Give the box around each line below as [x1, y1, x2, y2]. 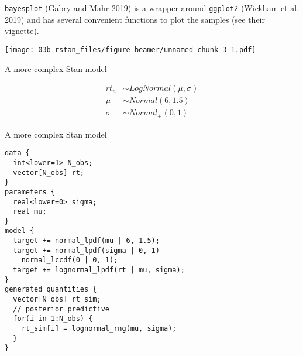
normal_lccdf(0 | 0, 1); [21, 256, 118, 265]
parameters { [5, 187, 55, 196]
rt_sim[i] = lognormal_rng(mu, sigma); [21, 324, 177, 333]
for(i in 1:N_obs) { [13, 314, 93, 323]
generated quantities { [5, 285, 97, 294]
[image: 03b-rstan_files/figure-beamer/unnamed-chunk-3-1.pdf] [5, 45, 256, 54]
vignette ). [5, 25, 39, 37]
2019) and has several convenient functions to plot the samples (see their [5, 13, 266, 25]
